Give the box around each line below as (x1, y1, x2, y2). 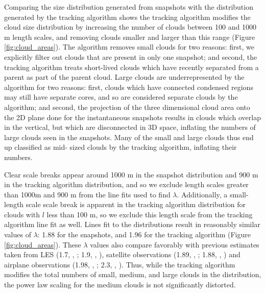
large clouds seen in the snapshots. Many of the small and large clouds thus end (4, 131, 254, 142)
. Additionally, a (177, 189, 228, 199)
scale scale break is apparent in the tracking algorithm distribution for (26, 199, 246, 210)
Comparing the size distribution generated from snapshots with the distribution (4, 2, 253, 12)
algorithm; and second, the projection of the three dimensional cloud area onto (4, 101, 250, 112)
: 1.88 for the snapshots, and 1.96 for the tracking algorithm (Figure (37, 229, 251, 240)
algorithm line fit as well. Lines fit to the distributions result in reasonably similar (4, 219, 260, 230)
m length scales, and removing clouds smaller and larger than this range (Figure (4, 31, 255, 42)
